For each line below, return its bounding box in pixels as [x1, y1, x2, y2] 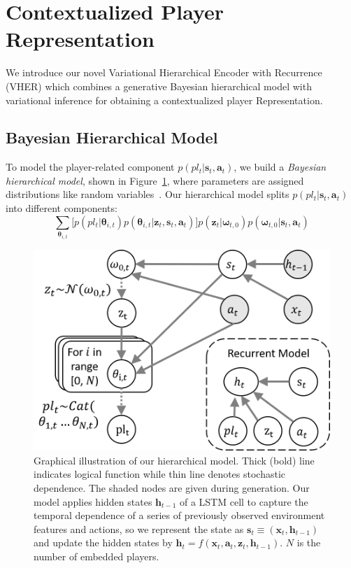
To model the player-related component [6, 159, 175, 174]
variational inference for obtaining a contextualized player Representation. [6, 92, 323, 107]
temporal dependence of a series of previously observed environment [34, 508, 325, 523]
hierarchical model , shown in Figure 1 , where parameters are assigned [6, 173, 304, 187]
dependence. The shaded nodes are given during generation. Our [34, 480, 310, 495]
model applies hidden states [34, 494, 152, 509]
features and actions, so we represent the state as [34, 521, 244, 536]
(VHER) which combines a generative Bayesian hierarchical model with [6, 78, 312, 93]
